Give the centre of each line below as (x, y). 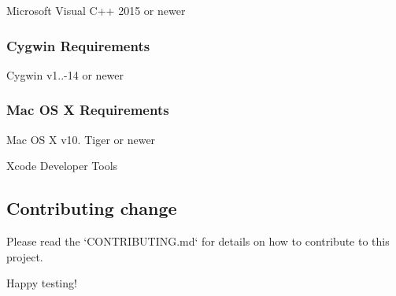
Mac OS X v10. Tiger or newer (81, 139)
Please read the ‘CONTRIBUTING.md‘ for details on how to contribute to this (198, 241)
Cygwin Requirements (78, 45)
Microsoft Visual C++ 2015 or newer (96, 10)
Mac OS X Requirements (88, 110)
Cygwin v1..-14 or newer (65, 74)
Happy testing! (42, 283)
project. (25, 256)
